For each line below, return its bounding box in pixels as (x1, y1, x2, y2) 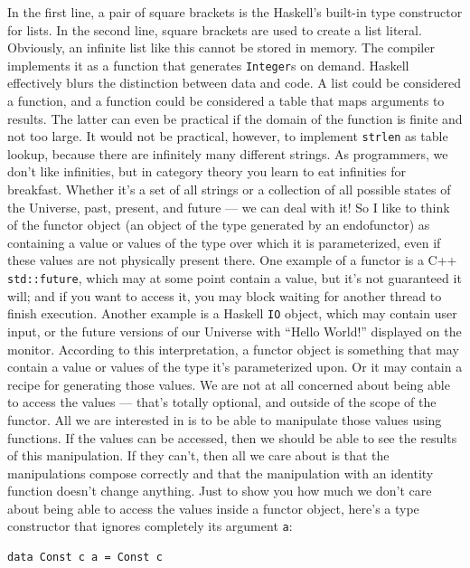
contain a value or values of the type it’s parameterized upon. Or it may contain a (7, 357, 463, 376)
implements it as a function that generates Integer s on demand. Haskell (7, 55, 409, 74)
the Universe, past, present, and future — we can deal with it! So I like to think (7, 197, 450, 216)
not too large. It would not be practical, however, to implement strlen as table (7, 127, 448, 146)
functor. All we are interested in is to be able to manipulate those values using (7, 410, 442, 429)
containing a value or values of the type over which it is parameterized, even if (7, 232, 441, 251)
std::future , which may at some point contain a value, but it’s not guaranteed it (7, 269, 462, 288)
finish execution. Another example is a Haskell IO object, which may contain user (7, 304, 457, 323)
